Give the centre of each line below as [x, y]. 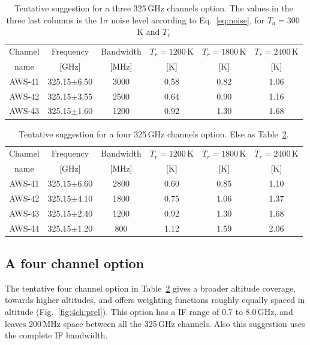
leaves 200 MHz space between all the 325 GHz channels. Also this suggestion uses [155, 323]
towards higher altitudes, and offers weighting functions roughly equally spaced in [155, 300]
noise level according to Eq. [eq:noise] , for [188, 19]
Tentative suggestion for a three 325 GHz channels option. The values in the [154, 8]
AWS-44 [24, 228]
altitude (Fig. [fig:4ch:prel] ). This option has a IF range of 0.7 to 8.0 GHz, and [149, 312]
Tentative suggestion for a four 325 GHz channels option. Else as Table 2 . [154, 133]
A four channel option [75, 263]
